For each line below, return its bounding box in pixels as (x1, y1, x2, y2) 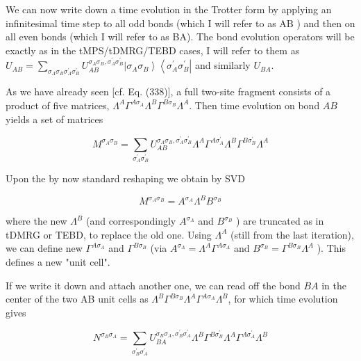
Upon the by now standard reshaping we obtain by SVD (6, 171, 246, 186)
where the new (6, 214, 67, 228)
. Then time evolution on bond (189, 97, 320, 112)
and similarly (194, 58, 251, 72)
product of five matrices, (6, 97, 110, 112)
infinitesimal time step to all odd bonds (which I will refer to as (6, 15, 276, 30)
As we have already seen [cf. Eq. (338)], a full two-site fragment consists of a (6, 84, 331, 99)
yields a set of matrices (6, 111, 103, 126)
